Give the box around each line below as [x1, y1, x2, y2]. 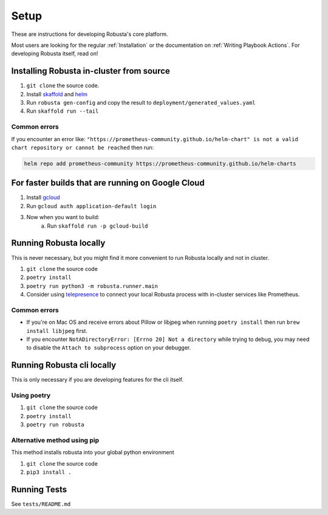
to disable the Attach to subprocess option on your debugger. [26, 344, 191, 351]
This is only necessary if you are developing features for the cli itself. [11, 376, 184, 384]
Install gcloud [26, 194, 60, 201]
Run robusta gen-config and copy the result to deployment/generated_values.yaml [26, 99, 256, 107]
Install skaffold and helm [26, 90, 88, 97]
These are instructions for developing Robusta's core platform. [11, 30, 168, 38]
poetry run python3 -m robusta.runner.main [26, 282, 158, 289]
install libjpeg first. [26, 327, 88, 334]
